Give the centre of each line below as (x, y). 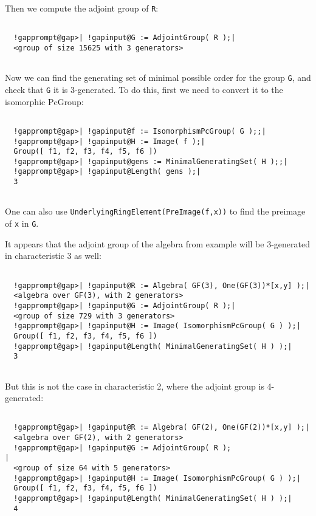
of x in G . (22, 223)
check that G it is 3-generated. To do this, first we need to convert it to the (144, 89)
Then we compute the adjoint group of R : (82, 8)
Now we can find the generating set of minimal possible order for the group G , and (158, 77)
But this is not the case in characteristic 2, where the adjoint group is (135, 386)
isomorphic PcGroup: (44, 101)
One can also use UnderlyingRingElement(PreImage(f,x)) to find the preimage (155, 211)
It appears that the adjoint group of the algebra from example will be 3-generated (157, 243)
